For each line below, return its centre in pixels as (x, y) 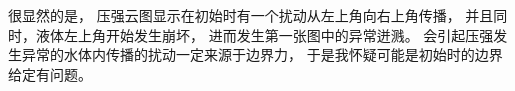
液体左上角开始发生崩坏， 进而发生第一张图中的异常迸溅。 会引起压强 (264, 34)
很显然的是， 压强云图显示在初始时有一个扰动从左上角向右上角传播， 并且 (251, 14)
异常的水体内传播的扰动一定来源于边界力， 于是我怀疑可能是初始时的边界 (262, 54)
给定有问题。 (50, 73)
